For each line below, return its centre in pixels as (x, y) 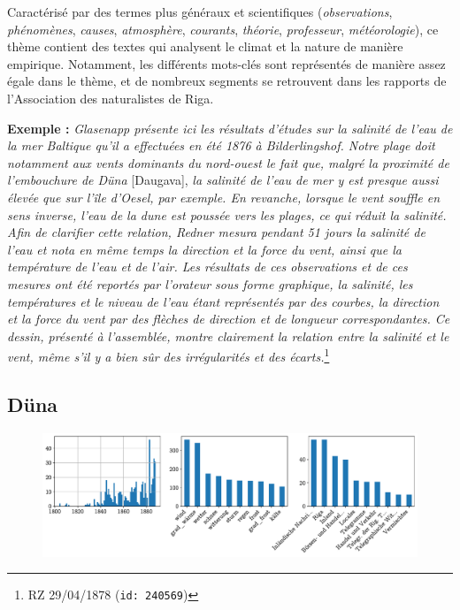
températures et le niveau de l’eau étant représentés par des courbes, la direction (223, 301)
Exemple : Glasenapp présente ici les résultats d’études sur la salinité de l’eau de (230, 128)
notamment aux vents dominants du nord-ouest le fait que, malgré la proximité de (228, 162)
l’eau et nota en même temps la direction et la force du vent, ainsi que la (204, 249)
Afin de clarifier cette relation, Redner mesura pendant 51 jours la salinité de (216, 232)
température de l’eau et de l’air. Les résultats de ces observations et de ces (207, 267)
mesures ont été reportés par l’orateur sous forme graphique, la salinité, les (210, 283)
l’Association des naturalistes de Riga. (111, 98)
